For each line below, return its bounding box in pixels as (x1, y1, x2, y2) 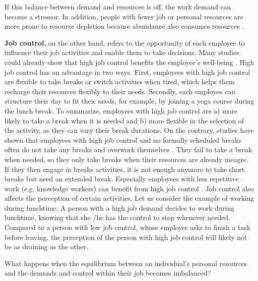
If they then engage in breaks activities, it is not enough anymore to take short (4, 164, 245, 174)
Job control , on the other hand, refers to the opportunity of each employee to (4, 37, 245, 48)
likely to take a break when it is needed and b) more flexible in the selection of (4, 115, 244, 125)
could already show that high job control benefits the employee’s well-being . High (4, 56, 255, 67)
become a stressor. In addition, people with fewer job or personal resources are (4, 11, 244, 21)
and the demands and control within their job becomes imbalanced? (4, 268, 211, 278)
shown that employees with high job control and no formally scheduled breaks (4, 134, 242, 145)
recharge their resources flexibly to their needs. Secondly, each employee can (4, 86, 236, 96)
